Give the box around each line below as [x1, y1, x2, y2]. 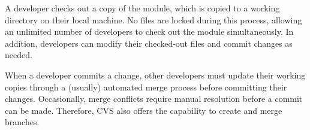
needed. [5, 49, 32, 61]
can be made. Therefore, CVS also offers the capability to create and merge [5, 104, 282, 116]
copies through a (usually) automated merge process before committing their [5, 80, 287, 93]
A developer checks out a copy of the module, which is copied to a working [5, 2, 280, 14]
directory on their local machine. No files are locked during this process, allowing [5, 13, 302, 26]
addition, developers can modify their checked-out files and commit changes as [5, 37, 293, 49]
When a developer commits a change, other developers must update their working [5, 68, 306, 81]
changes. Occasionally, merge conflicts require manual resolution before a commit [5, 92, 303, 105]
